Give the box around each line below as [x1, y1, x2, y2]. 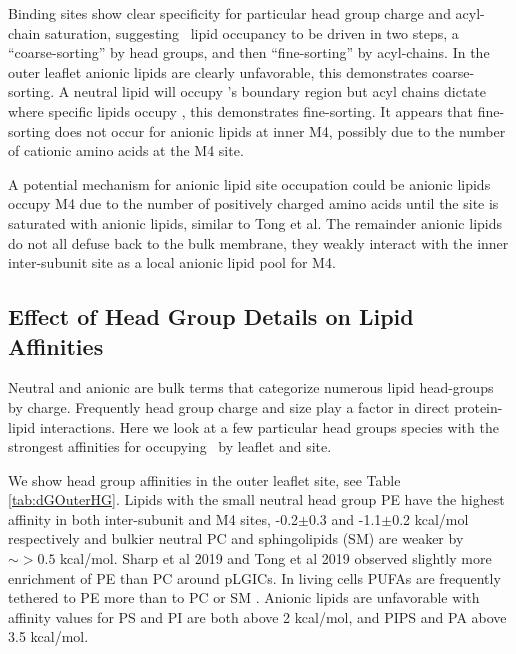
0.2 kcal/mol [392, 508, 469, 529]
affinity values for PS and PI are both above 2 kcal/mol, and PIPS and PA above [8, 606, 507, 627]
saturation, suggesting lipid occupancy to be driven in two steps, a [44, 22, 459, 43]
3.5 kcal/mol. [8, 626, 89, 647]
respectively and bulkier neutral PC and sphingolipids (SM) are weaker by [8, 528, 464, 549]
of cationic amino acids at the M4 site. [8, 140, 244, 161]
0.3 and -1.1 [308, 508, 382, 529]
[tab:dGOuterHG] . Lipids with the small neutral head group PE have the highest [8, 489, 505, 510]
